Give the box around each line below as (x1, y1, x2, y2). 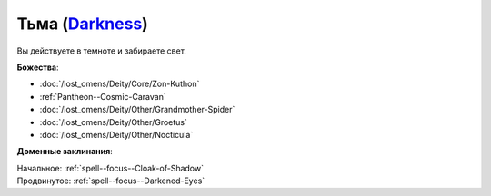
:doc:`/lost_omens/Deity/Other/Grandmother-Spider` (39, 104, 235, 115)
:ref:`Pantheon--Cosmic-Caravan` (39, 91, 167, 102)
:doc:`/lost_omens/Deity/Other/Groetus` (39, 116, 188, 127)
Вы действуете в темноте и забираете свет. (16, 45, 186, 56)
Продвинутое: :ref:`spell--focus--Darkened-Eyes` (16, 175, 205, 186)
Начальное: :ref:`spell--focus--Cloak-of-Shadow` (16, 162, 205, 173)
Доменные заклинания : (16, 146, 113, 157)
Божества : (16, 62, 59, 73)
